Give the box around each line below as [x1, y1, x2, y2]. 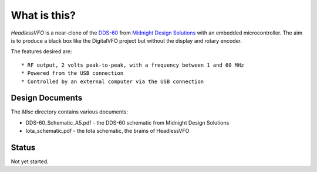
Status [11, 143, 36, 152]
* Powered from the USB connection [21, 70, 124, 77]
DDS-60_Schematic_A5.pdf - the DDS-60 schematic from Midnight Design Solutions [25, 119, 230, 126]
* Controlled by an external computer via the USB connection [21, 78, 204, 85]
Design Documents [11, 93, 82, 103]
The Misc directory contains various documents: [11, 108, 129, 115]
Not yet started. [11, 158, 49, 165]
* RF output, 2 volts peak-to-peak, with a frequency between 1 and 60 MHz [21, 61, 244, 68]
